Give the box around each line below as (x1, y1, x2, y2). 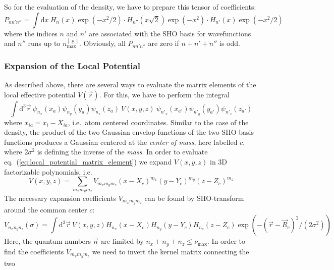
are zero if (148, 38, 179, 48)
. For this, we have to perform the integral (99, 89, 230, 99)
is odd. (219, 38, 240, 48)
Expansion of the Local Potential (4, 59, 140, 72)
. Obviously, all (79, 38, 126, 48)
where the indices (4, 28, 58, 38)
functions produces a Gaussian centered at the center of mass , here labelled (4, 136, 238, 147)
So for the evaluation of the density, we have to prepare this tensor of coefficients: (4, 2, 256, 12)
